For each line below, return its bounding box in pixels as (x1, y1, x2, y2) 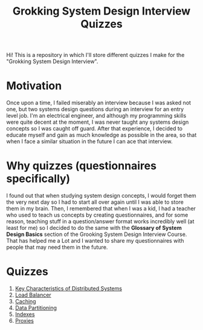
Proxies (14, 317, 34, 324)
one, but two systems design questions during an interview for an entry (6, 106, 184, 113)
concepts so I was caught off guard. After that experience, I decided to (6, 125, 183, 132)
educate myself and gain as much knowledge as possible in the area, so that (6, 132, 197, 139)
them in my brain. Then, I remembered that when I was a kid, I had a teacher (6, 205, 196, 212)
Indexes (14, 311, 35, 318)
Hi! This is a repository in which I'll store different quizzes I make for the (6, 52, 185, 59)
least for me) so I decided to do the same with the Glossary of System (6, 224, 182, 232)
